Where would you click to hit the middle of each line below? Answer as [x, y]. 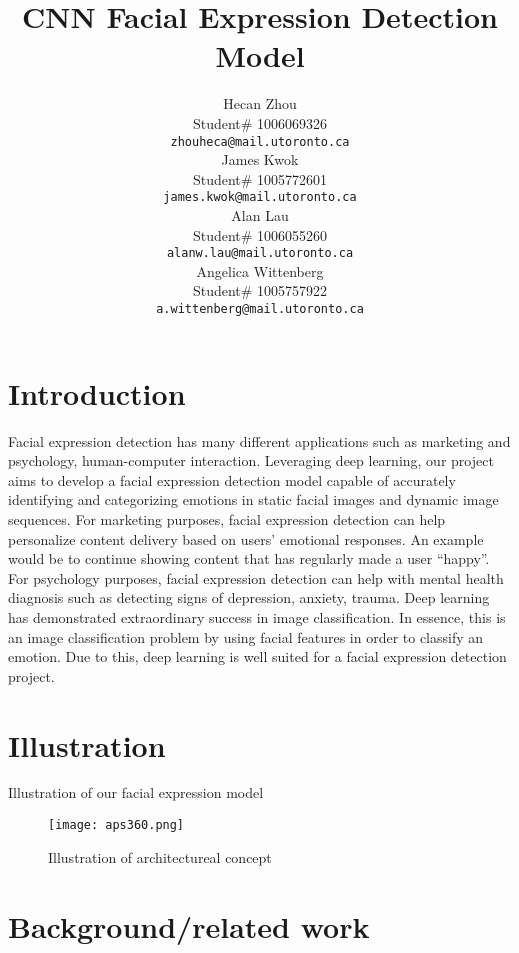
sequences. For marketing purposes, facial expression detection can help [227, 519]
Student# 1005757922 [260, 290]
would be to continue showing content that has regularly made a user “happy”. [249, 558]
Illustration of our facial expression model [136, 792]
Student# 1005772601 [260, 178]
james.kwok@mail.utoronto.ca [260, 197]
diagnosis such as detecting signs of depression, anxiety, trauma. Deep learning [249, 597]
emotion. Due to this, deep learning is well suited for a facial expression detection [257, 656]
